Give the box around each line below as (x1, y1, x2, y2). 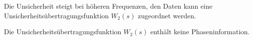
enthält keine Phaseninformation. (150, 27, 250, 37)
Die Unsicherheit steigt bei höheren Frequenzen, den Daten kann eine (4, 1, 213, 11)
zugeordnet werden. (138, 10, 196, 20)
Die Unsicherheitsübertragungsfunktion (4, 27, 122, 37)
